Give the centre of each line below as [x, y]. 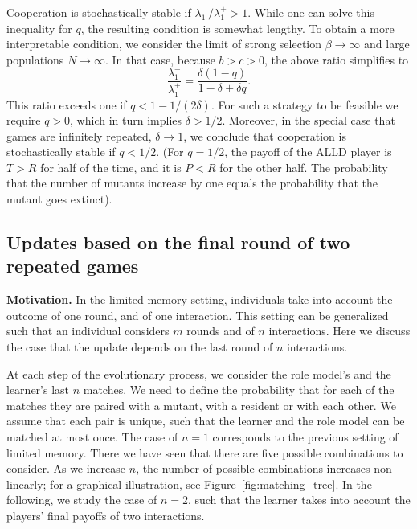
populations [35, 59]
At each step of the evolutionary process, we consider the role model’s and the [199, 373]
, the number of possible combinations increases [253, 468]
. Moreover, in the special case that [309, 120]
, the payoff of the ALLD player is [308, 152]
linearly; [27, 484]
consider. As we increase [66, 468]
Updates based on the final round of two [178, 242]
